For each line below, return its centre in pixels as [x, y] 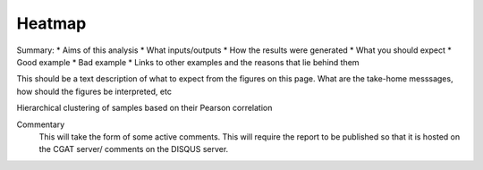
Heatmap [51, 23]
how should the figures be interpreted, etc [94, 91]
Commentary [41, 124]
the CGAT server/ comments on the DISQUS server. [134, 149]
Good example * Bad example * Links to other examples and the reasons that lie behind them [188, 62]
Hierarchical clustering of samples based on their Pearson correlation [144, 108]
